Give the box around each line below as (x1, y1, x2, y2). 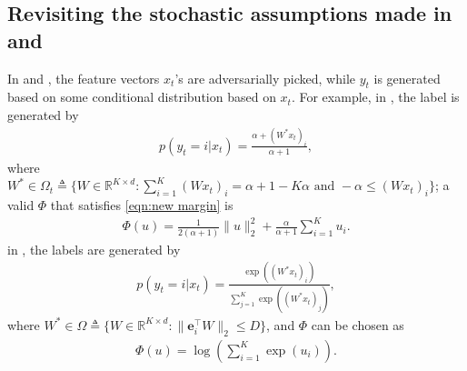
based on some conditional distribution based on (7, 87, 276, 106)
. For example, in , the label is (291, 87, 460, 106)
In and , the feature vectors (7, 68, 160, 87)
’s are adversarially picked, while (174, 68, 355, 87)
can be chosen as (311, 315, 404, 334)
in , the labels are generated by (7, 239, 181, 258)
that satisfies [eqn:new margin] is (50, 196, 233, 215)
